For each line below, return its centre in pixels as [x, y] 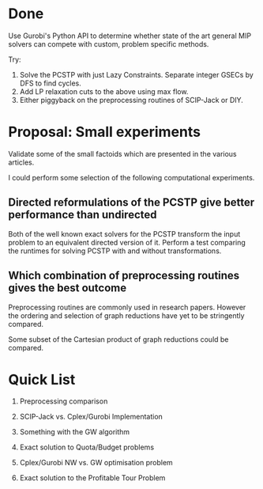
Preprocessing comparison [64, 401]
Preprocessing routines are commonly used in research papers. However [127, 307]
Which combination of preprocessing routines [124, 276]
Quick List [42, 379]
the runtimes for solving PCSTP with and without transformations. [115, 251]
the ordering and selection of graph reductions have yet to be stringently [126, 315]
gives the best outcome [68, 288]
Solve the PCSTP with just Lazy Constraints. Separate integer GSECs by [137, 74]
